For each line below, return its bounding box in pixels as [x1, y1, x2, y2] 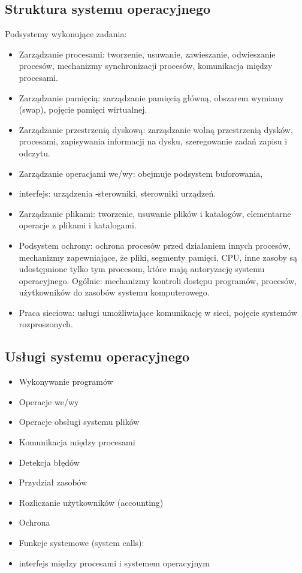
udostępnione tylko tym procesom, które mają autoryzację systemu [19, 263, 265, 275]
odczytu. [19, 146, 50, 159]
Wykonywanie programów [19, 375, 113, 388]
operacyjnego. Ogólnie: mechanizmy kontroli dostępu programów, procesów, [19, 274, 297, 286]
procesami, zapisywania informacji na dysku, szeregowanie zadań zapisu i [19, 135, 288, 147]
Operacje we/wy [19, 395, 79, 408]
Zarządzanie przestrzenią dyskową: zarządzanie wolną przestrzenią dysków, [19, 123, 293, 135]
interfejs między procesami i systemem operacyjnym [19, 556, 210, 569]
